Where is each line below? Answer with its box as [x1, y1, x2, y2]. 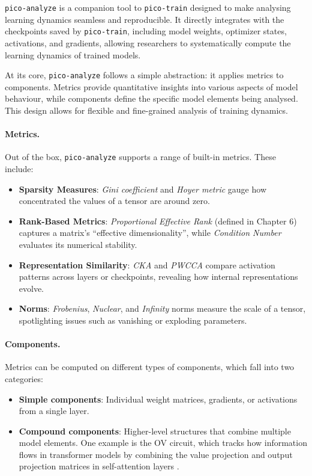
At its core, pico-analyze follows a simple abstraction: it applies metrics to [5, 69, 284, 81]
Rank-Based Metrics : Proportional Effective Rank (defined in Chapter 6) [19, 214, 297, 227]
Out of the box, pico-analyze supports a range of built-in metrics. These [5, 150, 276, 163]
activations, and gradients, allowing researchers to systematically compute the [5, 36, 291, 49]
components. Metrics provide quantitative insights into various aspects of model [5, 80, 298, 93]
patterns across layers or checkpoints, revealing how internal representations [19, 270, 298, 283]
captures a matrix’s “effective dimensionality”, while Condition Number [19, 226, 281, 239]
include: [5, 162, 34, 175]
